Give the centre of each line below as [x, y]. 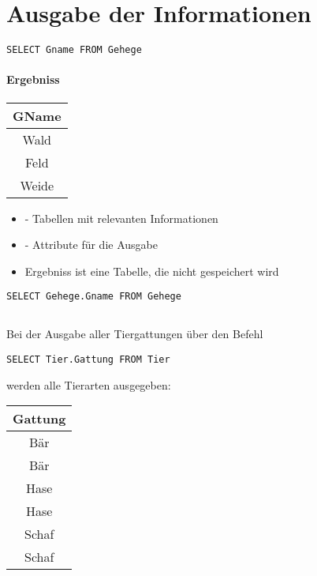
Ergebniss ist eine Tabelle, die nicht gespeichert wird [152, 271]
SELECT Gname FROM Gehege [74, 50]
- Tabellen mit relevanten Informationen [121, 218]
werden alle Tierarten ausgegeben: [89, 384]
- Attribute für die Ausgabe [91, 245]
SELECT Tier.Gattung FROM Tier [88, 360]
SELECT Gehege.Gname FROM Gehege [94, 297]
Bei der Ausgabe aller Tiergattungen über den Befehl [135, 334]
